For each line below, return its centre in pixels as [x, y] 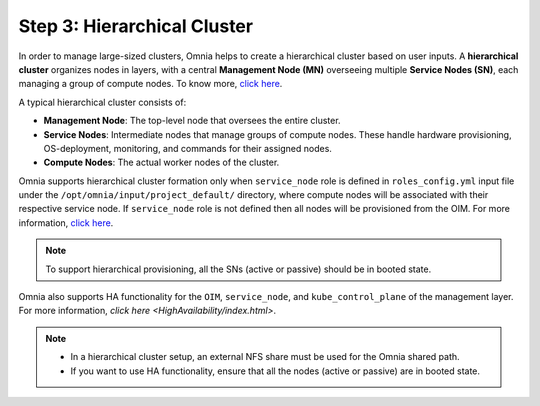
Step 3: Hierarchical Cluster [136, 26]
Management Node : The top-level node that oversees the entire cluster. [192, 121]
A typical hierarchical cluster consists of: [102, 102]
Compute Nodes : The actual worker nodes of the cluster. [161, 162]
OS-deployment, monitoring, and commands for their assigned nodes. [187, 148]
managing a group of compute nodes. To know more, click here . [150, 84]
